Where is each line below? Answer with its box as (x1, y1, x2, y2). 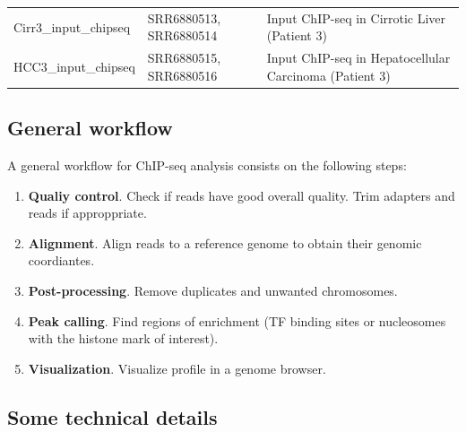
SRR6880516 (147, 65, 218, 84)
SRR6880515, (147, 48, 221, 67)
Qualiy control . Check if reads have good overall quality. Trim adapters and (28, 186, 455, 204)
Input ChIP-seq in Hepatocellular (266, 48, 451, 67)
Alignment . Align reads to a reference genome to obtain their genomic (28, 233, 422, 252)
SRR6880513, (147, 8, 221, 27)
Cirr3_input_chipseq (13, 17, 131, 36)
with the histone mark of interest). (28, 329, 219, 348)
